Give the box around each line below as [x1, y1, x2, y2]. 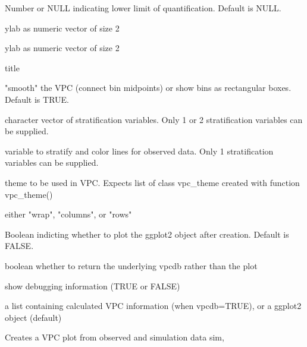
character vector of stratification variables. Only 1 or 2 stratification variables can [5, 113, 303, 125]
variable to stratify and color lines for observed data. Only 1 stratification [5, 144, 274, 157]
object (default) [5, 311, 62, 323]
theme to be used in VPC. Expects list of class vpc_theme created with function [5, 176, 300, 188]
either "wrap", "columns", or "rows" [5, 208, 132, 220]
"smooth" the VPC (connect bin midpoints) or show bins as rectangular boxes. [5, 81, 292, 94]
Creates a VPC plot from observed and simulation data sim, [5, 331, 224, 343]
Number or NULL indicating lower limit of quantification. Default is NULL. [5, 2, 281, 14]
